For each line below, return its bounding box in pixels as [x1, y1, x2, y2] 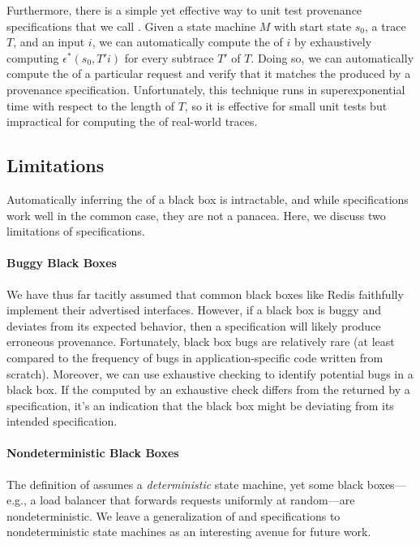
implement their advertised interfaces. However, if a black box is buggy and [6, 301, 381, 318]
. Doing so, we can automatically [251, 49, 414, 66]
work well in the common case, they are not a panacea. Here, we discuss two [6, 206, 386, 223]
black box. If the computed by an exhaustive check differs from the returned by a [6, 381, 410, 398]
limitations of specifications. [6, 223, 145, 240]
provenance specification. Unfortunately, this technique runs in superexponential [6, 80, 405, 97]
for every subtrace [124, 49, 214, 66]
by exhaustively [294, 33, 372, 50]
